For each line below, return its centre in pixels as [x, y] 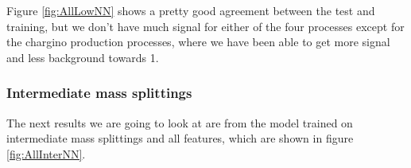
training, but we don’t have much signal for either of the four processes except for [205, 26]
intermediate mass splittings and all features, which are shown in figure [180, 138]
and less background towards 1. [83, 57]
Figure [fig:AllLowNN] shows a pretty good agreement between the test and [191, 10]
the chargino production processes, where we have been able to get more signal [198, 42]
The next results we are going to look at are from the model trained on [180, 122]
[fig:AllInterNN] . [46, 153]
